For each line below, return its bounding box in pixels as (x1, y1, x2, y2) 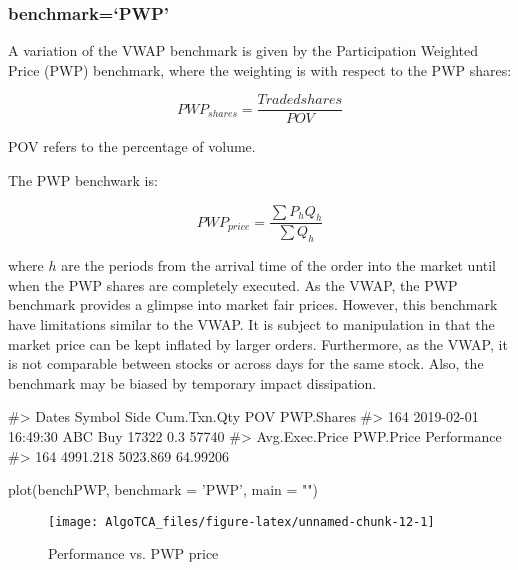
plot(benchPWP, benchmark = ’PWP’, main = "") (8, 479, 319, 500)
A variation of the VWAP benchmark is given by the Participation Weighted (8, 40, 479, 61)
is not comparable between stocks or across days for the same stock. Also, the (8, 353, 484, 374)
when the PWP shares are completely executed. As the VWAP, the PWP (8, 274, 458, 295)
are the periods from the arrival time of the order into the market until (61, 255, 497, 276)
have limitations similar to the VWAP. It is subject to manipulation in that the (8, 314, 495, 335)
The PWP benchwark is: (8, 170, 158, 191)
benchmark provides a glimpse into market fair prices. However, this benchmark (8, 294, 498, 315)
